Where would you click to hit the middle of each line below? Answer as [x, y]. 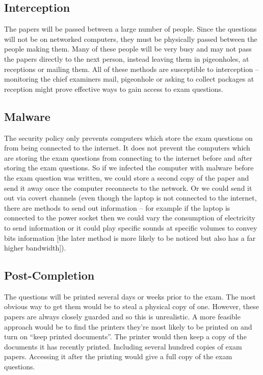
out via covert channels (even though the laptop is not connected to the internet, [130, 198]
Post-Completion [49, 275]
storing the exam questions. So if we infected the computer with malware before [129, 168]
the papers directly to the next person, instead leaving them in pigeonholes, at [127, 58]
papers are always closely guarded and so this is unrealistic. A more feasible [122, 317]
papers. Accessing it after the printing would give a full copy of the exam [118, 356]
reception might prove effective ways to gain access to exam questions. [114, 89]
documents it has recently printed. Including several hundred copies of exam [123, 346]
